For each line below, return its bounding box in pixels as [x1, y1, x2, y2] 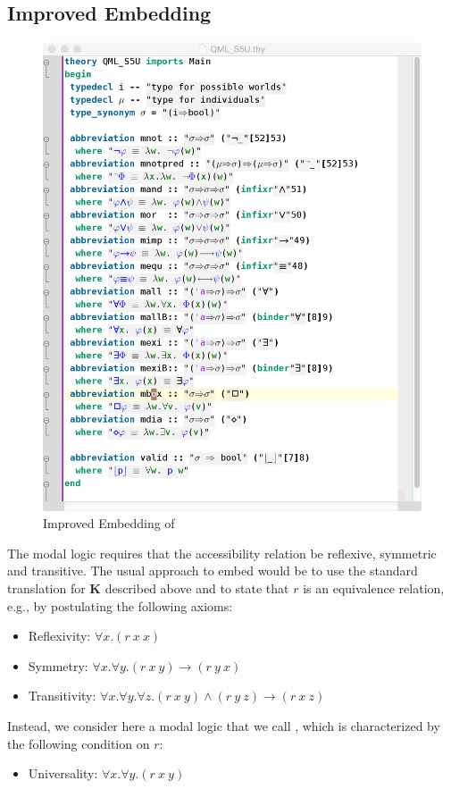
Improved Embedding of [43, 514, 175, 533]
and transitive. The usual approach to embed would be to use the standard [7, 561, 418, 580]
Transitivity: [28, 686, 96, 705]
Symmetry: [28, 656, 88, 675]
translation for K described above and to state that [7, 578, 289, 597]
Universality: [28, 764, 98, 783]
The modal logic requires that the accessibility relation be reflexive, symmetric [7, 543, 437, 562]
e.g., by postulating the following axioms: [7, 596, 233, 615]
